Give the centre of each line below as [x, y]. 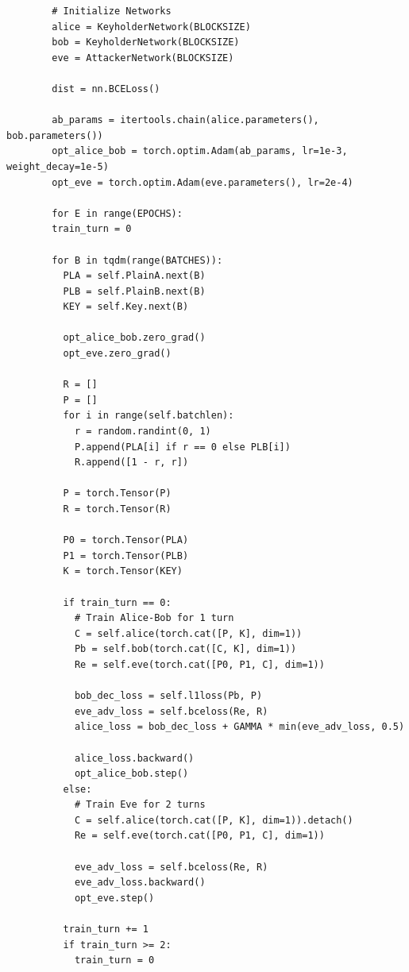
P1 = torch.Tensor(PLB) [126, 555]
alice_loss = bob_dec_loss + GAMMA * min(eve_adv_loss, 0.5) [239, 727]
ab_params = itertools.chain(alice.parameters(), [185, 120]
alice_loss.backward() [134, 758]
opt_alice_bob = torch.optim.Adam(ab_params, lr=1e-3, [200, 151]
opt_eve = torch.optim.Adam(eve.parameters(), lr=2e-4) [203, 182]
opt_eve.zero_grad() [117, 354]
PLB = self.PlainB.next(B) [134, 291]
